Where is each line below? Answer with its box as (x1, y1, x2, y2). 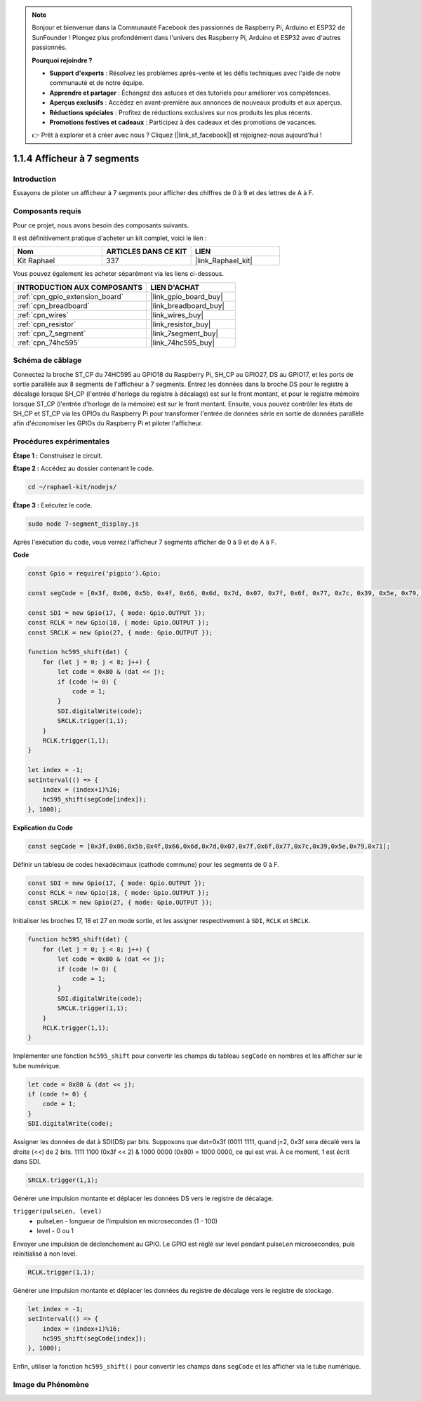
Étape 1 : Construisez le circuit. (13, 451, 103, 460)
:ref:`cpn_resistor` (17, 319, 76, 329)
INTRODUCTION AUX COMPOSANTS (17, 282, 143, 292)
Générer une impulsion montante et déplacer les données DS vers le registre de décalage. (13, 1194, 274, 1202)
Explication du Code (13, 823, 74, 832)
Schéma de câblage (13, 355, 82, 365)
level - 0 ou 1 (36, 1227, 74, 1235)
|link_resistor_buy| (150, 319, 211, 329)
